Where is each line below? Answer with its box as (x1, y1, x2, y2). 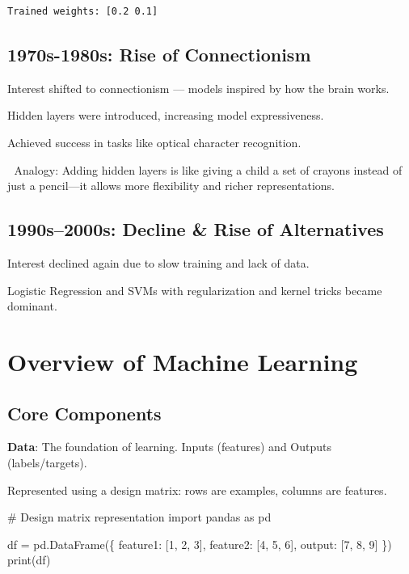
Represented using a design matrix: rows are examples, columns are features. (7, 481, 387, 498)
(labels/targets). (7, 454, 87, 471)
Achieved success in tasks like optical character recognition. (7, 133, 301, 150)
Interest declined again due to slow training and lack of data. (7, 254, 310, 271)
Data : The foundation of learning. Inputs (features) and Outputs (7, 438, 331, 455)
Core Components (7, 400, 162, 425)
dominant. (7, 298, 57, 314)
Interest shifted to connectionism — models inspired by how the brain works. (7, 79, 390, 96)
